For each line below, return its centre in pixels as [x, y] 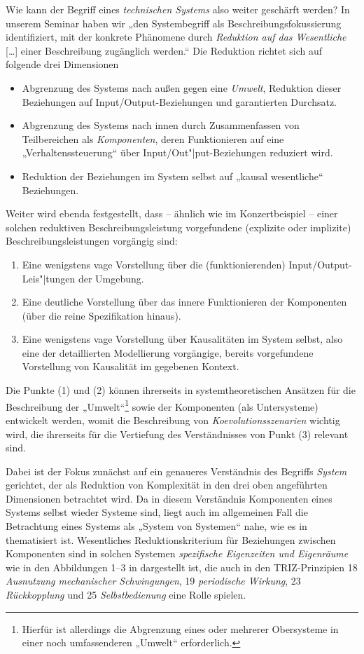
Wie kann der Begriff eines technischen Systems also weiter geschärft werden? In [178, 9]
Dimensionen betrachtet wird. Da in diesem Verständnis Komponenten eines [169, 498]
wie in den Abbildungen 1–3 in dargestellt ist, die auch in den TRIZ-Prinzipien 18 [182, 567]
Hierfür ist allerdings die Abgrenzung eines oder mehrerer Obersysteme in [180, 628]
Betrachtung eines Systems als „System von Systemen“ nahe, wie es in [156, 526]
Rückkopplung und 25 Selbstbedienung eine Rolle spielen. [126, 595]
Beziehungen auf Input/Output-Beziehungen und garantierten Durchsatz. [180, 101]
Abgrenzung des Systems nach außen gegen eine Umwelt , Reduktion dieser [182, 87]
